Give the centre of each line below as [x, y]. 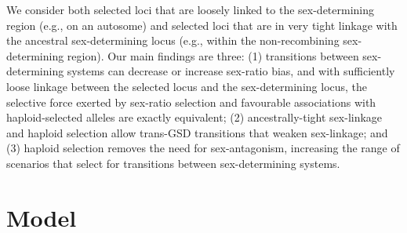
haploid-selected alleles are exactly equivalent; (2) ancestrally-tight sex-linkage [194, 117]
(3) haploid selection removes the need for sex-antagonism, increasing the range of [203, 148]
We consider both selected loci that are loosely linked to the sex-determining [191, 9]
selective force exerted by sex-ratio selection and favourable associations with [191, 102]
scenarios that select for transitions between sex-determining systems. [173, 163]
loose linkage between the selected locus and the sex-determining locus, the [187, 86]
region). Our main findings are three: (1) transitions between [213, 55]
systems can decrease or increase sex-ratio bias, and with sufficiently [231, 71]
